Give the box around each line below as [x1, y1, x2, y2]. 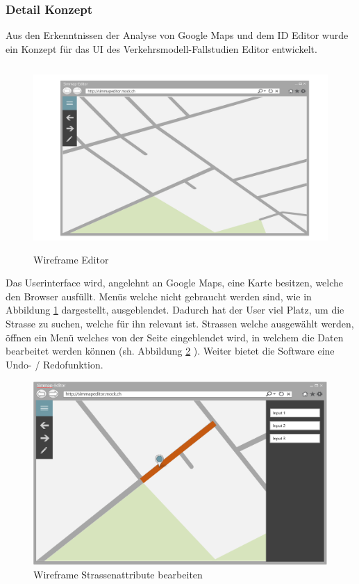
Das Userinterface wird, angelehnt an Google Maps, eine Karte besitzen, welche [6, 275, 344, 290]
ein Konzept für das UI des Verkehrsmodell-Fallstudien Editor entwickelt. [6, 41, 317, 56]
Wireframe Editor [33, 252, 109, 266]
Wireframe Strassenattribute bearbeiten [33, 567, 203, 582]
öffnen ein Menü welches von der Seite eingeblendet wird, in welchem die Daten [6, 330, 344, 344]
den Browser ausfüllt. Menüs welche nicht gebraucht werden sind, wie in [6, 289, 312, 303]
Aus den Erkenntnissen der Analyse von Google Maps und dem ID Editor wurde [6, 28, 349, 42]
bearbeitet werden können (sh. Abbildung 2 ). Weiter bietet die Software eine [6, 343, 335, 358]
